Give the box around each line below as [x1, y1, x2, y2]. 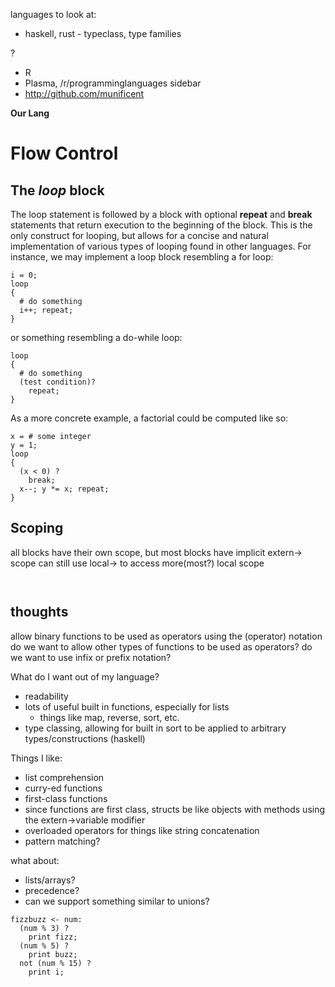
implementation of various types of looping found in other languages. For [10, 240, 312, 252]
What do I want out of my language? [10, 670, 160, 683]
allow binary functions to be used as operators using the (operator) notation [10, 630, 323, 642]
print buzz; [28, 949, 78, 959]
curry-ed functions [24, 782, 103, 794]
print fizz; [28, 932, 78, 942]
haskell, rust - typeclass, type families [24, 28, 182, 39]
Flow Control [10, 142, 119, 165]
